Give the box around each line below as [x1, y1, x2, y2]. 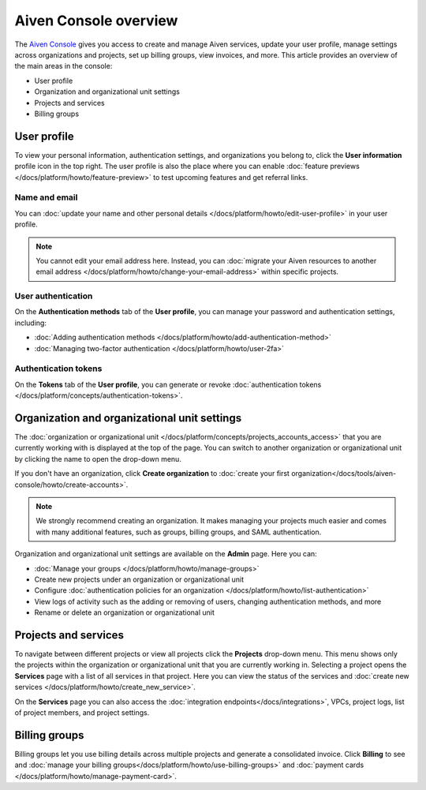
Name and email [14, 192, 78, 203]
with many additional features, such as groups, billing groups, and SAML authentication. [35, 527, 322, 537]
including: [14, 318, 47, 328]
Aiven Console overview [14, 12, 178, 29]
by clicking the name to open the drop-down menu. [14, 454, 181, 463]
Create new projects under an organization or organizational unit [34, 575, 245, 584]
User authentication [14, 290, 93, 301]
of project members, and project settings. [14, 707, 150, 717]
